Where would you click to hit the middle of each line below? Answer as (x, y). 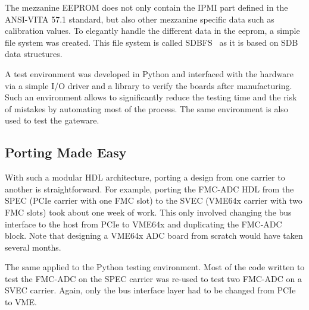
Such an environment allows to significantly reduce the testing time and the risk (151, 97)
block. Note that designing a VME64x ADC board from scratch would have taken (154, 235)
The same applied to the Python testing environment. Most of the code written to (155, 267)
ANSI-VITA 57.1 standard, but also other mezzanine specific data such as (140, 19)
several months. (33, 247)
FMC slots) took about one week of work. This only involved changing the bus (148, 212)
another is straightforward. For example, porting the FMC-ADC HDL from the (149, 189)
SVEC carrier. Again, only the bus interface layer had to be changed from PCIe (150, 290)
